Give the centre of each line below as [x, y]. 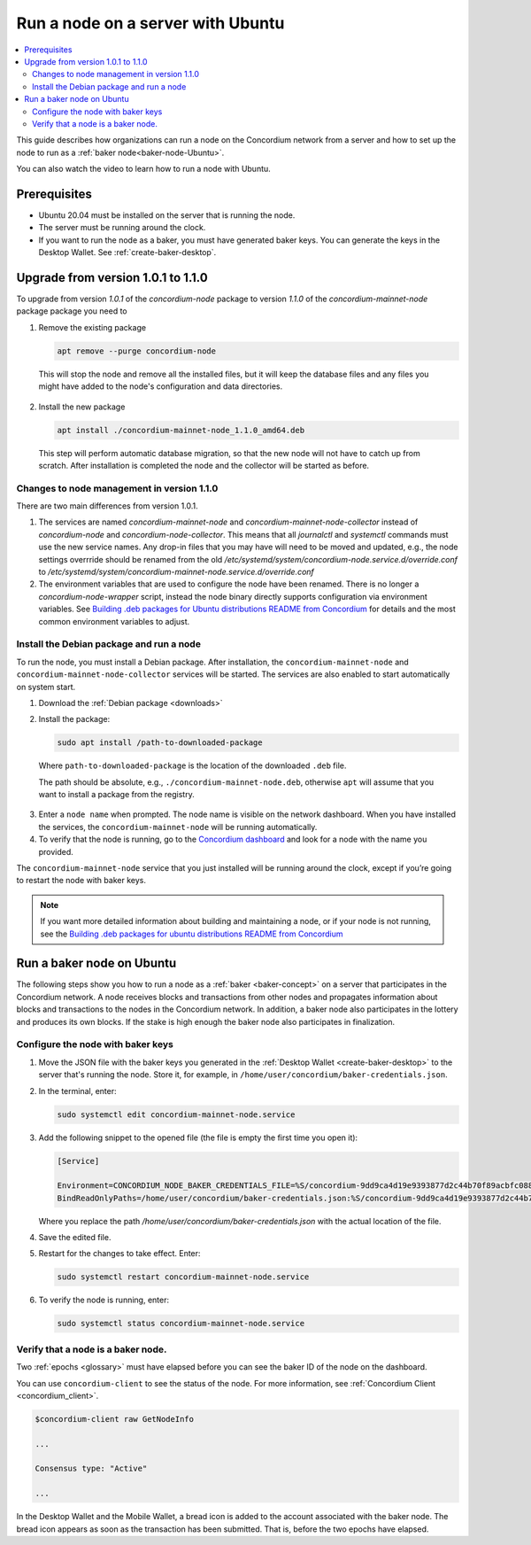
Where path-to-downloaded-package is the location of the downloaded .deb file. [192, 765]
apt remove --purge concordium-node [137, 351]
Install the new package [82, 407]
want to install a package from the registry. [116, 795]
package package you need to [72, 311]
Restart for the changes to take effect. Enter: [119, 1254]
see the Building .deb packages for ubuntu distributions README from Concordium [192, 934]
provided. [56, 851]
